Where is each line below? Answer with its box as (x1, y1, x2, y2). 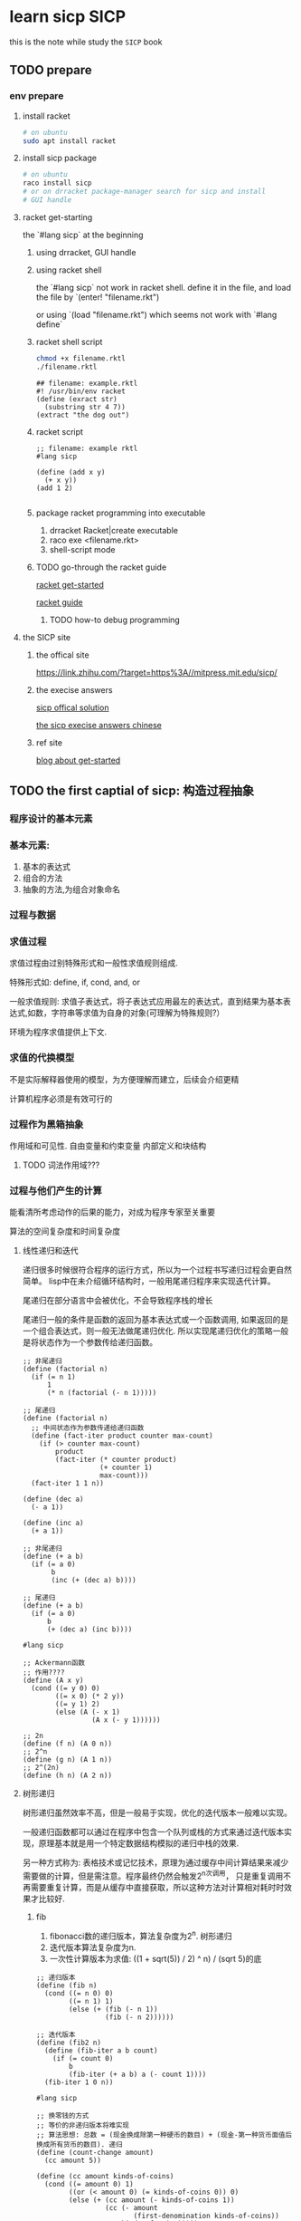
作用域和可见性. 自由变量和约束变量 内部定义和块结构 (9, 1140, 206, 1151)
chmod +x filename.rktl (35, 353, 127, 363)
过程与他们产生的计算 (9, 1184, 102, 1197)
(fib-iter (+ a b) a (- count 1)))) (68, 2070, 207, 2079)
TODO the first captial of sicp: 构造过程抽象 (9, 784, 255, 799)
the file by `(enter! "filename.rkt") (35, 292, 160, 303)
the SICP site (22, 631, 71, 642)
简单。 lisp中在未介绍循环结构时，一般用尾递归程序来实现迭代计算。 (22, 1275, 276, 1287)
